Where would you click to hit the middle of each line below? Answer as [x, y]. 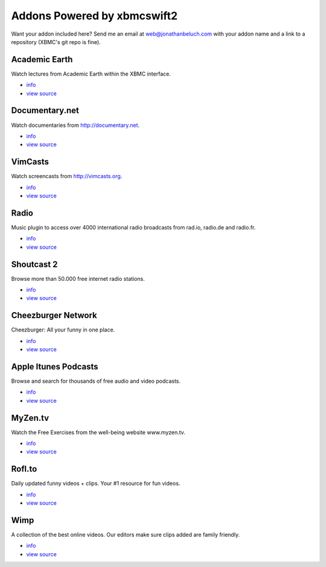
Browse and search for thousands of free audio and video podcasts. [96, 381]
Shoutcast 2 [34, 264]
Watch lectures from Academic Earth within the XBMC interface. [91, 74]
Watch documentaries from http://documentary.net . [75, 125]
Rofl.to [24, 469]
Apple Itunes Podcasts [55, 366]
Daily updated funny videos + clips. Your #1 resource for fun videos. [96, 484]
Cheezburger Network [54, 316]
